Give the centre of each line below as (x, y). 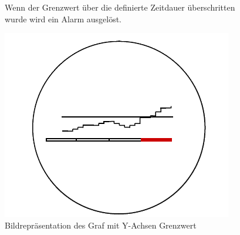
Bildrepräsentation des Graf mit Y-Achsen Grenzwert (101, 225)
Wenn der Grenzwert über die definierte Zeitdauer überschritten (120, 7)
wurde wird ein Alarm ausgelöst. (63, 19)
